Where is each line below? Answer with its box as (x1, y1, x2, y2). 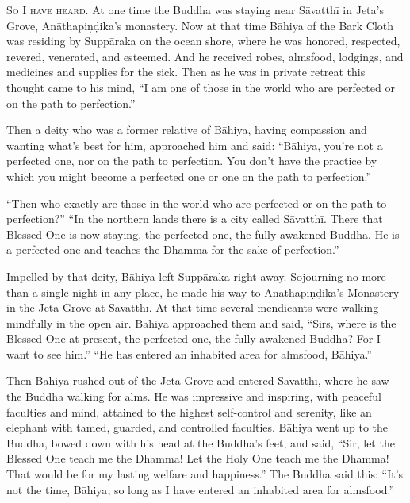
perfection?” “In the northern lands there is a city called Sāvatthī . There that (6, 210, 383, 227)
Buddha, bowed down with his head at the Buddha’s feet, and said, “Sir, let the (6, 434, 395, 451)
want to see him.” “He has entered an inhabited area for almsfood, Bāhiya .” (6, 345, 372, 362)
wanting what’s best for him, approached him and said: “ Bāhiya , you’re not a (6, 136, 383, 153)
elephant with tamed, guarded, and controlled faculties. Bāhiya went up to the (6, 419, 389, 436)
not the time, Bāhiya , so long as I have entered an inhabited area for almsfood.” (6, 481, 394, 497)
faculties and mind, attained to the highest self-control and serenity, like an (6, 403, 372, 420)
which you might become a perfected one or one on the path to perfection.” (6, 167, 372, 184)
